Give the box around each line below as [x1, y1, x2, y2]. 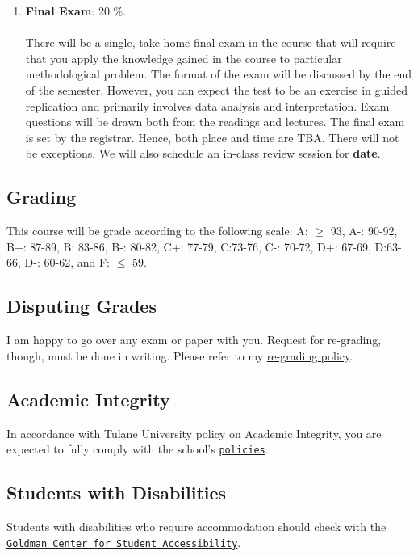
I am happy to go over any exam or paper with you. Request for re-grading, [6, 331, 382, 348]
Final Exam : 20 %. [25, 2, 127, 19]
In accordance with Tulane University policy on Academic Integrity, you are [6, 424, 382, 441]
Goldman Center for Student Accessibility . [6, 533, 241, 550]
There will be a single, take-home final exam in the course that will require [25, 34, 396, 51]
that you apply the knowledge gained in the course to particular [25, 49, 342, 66]
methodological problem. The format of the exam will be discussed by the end [25, 65, 412, 82]
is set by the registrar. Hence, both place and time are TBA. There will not [25, 128, 399, 145]
